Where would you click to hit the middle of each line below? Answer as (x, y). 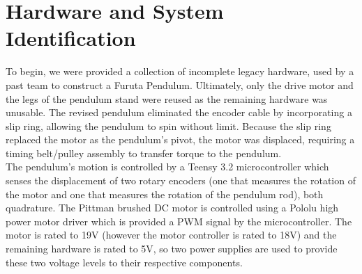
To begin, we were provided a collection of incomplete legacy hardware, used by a (180, 71)
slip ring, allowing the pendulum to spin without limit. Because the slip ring (168, 126)
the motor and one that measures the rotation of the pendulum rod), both (165, 194)
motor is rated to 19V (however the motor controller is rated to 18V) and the (171, 235)
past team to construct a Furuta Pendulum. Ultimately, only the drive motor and (180, 84)
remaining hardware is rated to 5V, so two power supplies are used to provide (172, 249)
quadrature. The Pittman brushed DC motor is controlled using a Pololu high (172, 208)
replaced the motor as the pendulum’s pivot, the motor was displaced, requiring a (180, 139)
